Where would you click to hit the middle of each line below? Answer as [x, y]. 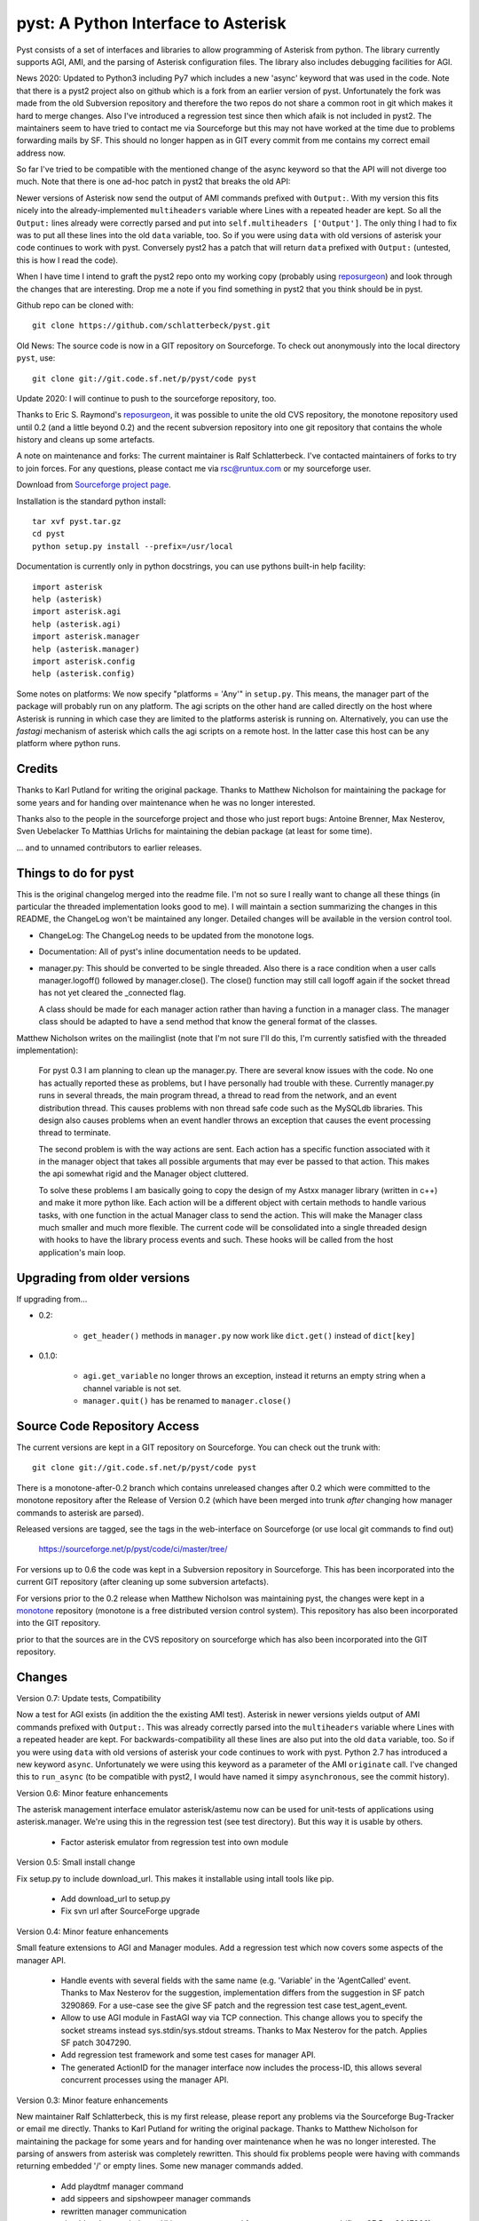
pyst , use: [36, 358]
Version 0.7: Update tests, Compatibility [89, 1698]
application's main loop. [82, 1252]
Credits [37, 769]
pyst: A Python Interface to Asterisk [152, 23]
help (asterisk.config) [84, 674]
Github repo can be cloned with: [75, 305]
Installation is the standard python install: [91, 501]
